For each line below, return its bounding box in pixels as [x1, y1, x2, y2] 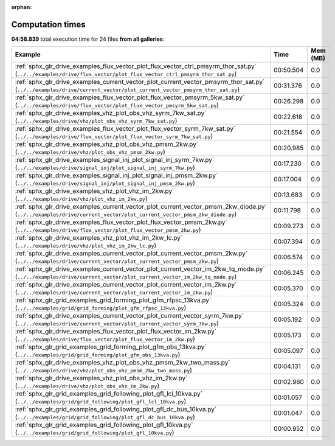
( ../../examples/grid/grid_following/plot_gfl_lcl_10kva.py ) [15, 397, 187, 406]
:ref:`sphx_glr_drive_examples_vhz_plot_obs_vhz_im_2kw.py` [15, 374, 188, 383]
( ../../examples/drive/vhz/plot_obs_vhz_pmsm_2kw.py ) [15, 148, 165, 156]
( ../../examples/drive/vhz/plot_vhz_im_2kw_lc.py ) [15, 241, 157, 249]
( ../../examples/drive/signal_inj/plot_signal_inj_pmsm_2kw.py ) [15, 179, 196, 187]
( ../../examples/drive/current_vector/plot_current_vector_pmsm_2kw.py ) [15, 257, 219, 265]
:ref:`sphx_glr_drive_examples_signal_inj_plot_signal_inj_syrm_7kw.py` [15, 156, 215, 164]
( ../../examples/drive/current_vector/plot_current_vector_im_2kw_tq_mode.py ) [15, 273, 237, 281]
